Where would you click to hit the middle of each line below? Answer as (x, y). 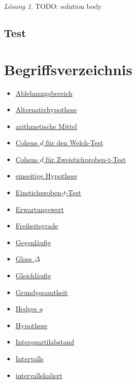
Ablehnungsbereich (44, 93)
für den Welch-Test (74, 143)
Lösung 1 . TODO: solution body (53, 6)
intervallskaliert (39, 375)
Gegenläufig (33, 242)
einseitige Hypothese (46, 176)
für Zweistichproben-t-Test (86, 159)
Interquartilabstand (45, 342)
